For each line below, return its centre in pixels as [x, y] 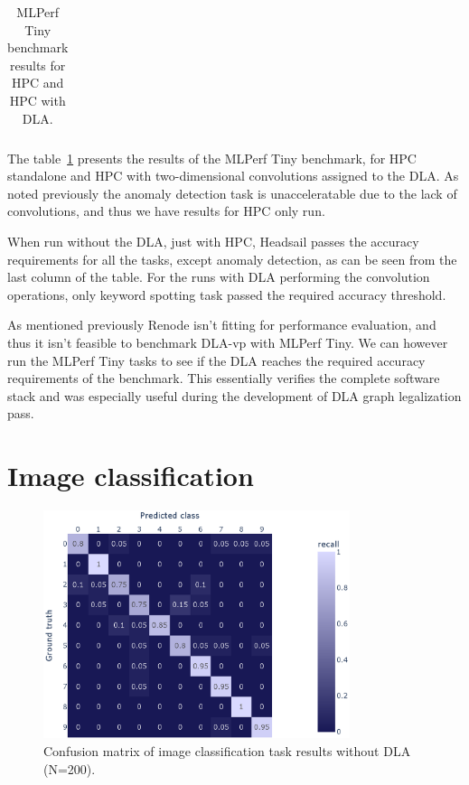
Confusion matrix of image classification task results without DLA [227, 751]
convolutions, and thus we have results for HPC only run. [166, 211]
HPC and [38, 83]
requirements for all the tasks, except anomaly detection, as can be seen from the [232, 259]
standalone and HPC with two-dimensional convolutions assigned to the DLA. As [233, 176]
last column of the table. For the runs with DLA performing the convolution [219, 277]
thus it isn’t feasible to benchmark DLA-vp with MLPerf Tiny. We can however [228, 342]
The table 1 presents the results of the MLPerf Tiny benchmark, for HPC [212, 158]
